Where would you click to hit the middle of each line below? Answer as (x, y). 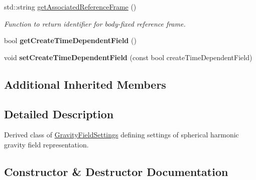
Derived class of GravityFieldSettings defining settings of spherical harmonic (121, 135)
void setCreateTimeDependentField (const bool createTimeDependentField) (128, 57)
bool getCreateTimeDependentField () (70, 40)
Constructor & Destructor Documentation (116, 171)
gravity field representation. (46, 144)
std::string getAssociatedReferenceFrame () (70, 7)
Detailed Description (59, 114)
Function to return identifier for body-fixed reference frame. (95, 23)
